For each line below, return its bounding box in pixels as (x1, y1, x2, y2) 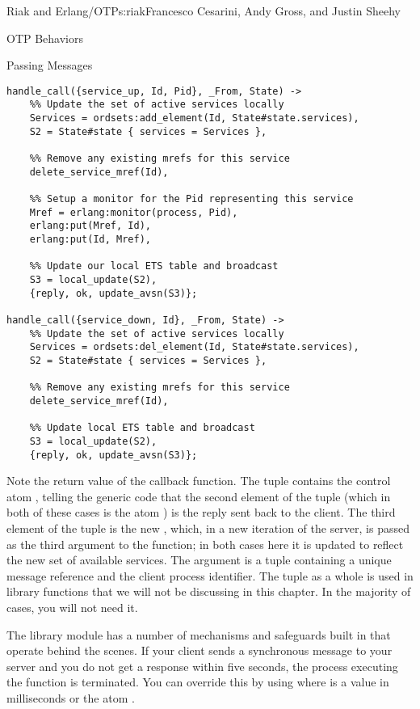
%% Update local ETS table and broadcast (29, 422, 255, 434)
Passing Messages (6, 57, 93, 74)
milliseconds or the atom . (6, 689, 135, 706)
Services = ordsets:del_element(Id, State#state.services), (29, 341, 359, 353)
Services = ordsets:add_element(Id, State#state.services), (29, 112, 359, 124)
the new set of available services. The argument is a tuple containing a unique (6, 551, 392, 568)
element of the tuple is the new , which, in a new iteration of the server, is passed (6, 519, 409, 536)
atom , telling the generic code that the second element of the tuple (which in (6, 487, 391, 504)
